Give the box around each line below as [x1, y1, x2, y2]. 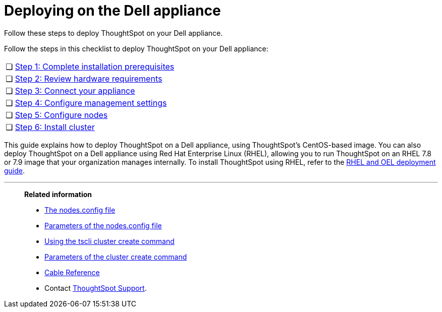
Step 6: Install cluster [15, 121, 95, 132]
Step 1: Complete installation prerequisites [15, 61, 175, 72]
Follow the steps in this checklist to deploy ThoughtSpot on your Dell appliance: [4, 44, 268, 53]
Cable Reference [44, 268, 100, 277]
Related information [24, 190, 92, 199]
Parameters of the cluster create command [44, 252, 187, 261]
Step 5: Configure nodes [15, 109, 108, 120]
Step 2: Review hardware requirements [15, 73, 162, 84]
